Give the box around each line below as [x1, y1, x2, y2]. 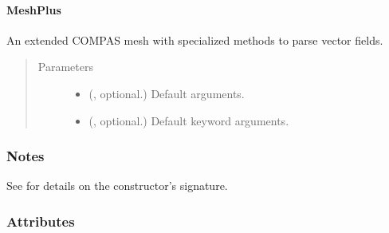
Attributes [6, 211, 75, 231]
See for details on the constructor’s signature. [6, 177, 228, 194]
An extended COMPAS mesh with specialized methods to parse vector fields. [6, 31, 383, 48]
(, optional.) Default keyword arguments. [88, 112, 289, 128]
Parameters [37, 58, 93, 75]
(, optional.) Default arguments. [88, 85, 245, 101]
